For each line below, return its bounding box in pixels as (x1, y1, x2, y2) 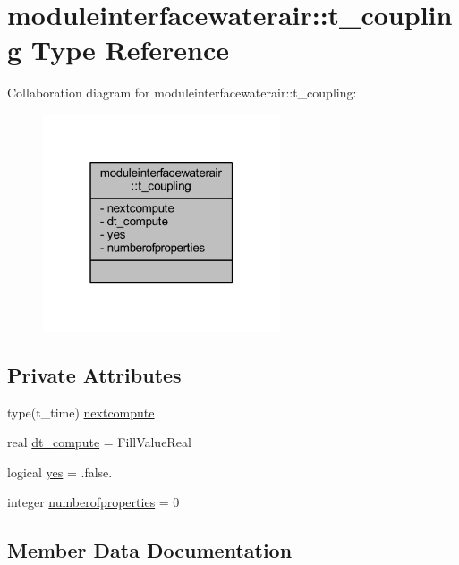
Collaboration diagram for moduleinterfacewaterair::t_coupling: (7, 83, 357, 102)
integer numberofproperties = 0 (7, 493, 180, 511)
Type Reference (30, 31, 230, 68)
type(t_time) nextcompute (7, 402, 155, 421)
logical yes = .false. (7, 462, 113, 481)
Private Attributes (7, 360, 182, 388)
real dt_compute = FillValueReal (7, 433, 191, 451)
